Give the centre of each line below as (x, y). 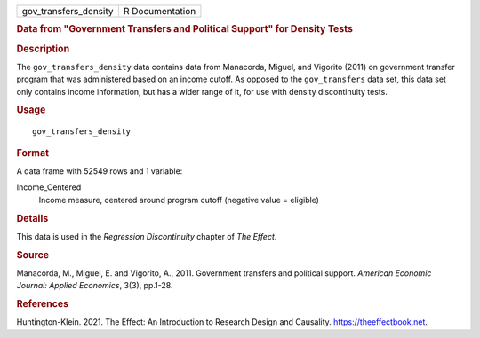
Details (32, 218)
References (43, 304)
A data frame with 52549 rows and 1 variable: (100, 171)
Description (43, 49)
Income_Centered (49, 187)
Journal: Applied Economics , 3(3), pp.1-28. (95, 286)
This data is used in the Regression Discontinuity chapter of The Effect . (147, 236)
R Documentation (160, 11)
